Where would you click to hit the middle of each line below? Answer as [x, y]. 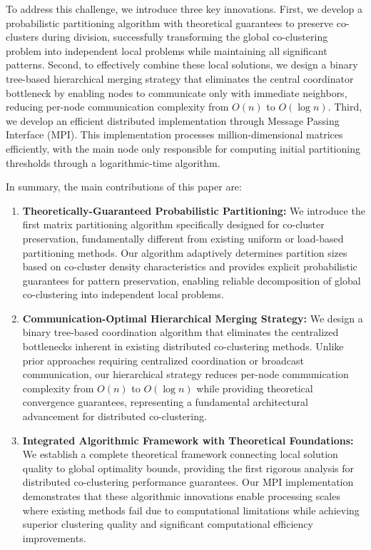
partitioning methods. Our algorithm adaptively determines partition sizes [185, 252]
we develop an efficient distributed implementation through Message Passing [173, 120]
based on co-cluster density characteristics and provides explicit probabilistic [190, 266]
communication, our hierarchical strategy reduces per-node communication [185, 374]
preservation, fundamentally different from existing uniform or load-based [183, 238]
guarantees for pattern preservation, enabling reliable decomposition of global [192, 280]
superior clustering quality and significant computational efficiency [168, 524]
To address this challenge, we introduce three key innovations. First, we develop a [184, 9]
